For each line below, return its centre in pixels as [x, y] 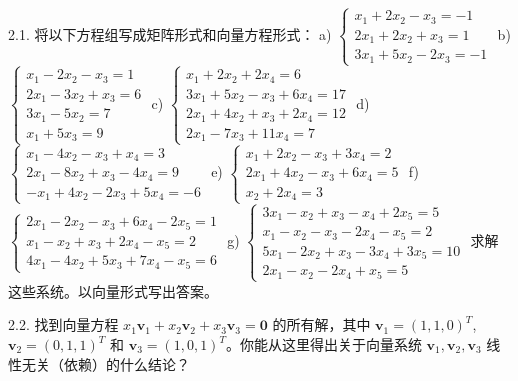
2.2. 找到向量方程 [63, 324]
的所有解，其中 [321, 324]
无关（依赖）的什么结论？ [105, 363]
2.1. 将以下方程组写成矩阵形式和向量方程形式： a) [170, 33]
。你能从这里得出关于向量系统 [323, 344]
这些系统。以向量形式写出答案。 [113, 290]
